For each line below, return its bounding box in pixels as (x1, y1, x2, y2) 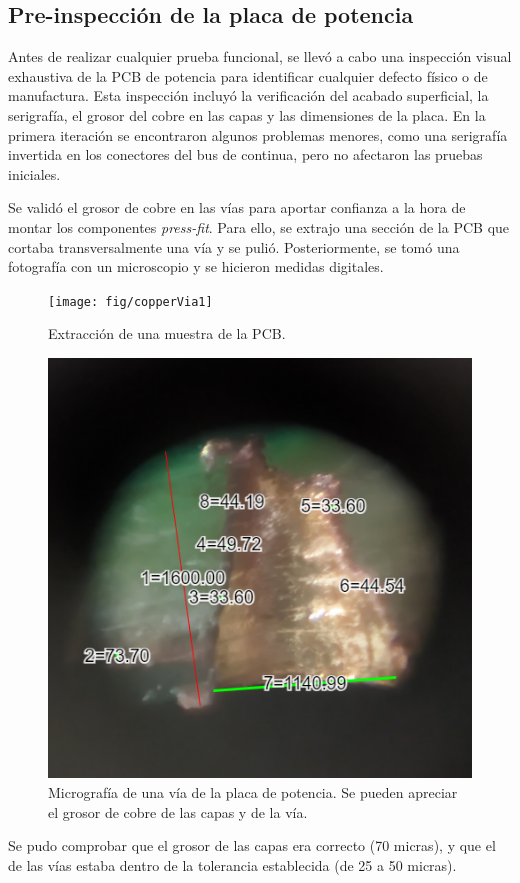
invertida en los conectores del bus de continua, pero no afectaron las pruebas (8, 144, 483, 165)
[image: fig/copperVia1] (48, 294, 213, 309)
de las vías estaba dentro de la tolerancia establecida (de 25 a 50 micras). (8, 854, 457, 875)
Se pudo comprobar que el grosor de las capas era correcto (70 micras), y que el (8, 835, 496, 856)
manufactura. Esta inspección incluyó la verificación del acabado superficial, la (8, 85, 489, 106)
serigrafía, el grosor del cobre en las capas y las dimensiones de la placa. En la (8, 104, 486, 125)
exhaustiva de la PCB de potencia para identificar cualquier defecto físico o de (8, 65, 488, 86)
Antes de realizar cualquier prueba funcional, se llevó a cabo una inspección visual (8, 46, 512, 67)
